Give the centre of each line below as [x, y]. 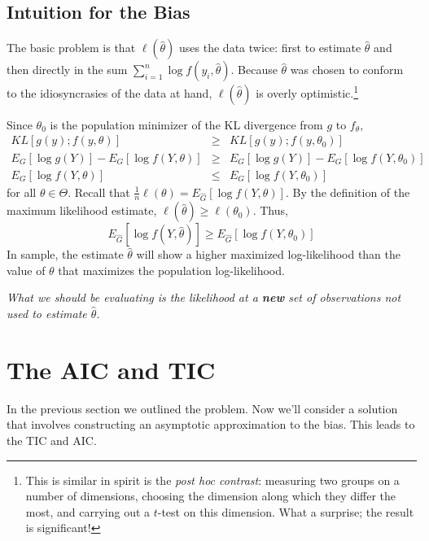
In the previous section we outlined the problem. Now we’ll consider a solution [202, 408]
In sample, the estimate [65, 254]
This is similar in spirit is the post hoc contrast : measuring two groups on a [212, 480]
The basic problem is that [71, 48]
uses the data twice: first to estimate [270, 48]
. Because [254, 70]
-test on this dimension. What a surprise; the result [286, 511]
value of [26, 270]
